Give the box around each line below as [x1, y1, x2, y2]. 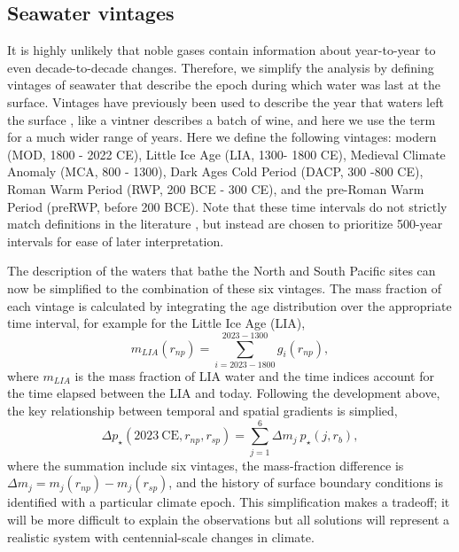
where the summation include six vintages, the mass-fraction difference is [7, 455, 404, 474]
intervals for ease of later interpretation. [7, 231, 224, 250]
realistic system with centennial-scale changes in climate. [7, 527, 315, 546]
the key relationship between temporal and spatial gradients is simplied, [7, 401, 398, 420]
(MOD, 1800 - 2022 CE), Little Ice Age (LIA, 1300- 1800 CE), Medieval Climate [7, 144, 446, 163]
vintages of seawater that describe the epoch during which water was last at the [7, 75, 440, 94]
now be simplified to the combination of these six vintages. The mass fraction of [7, 278, 442, 297]
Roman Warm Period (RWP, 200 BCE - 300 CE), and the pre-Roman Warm [7, 179, 424, 198]
